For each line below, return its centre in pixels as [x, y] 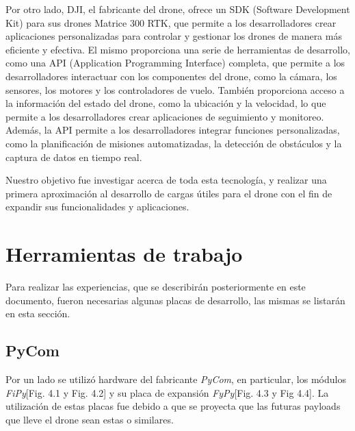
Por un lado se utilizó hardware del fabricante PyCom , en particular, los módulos [176, 379]
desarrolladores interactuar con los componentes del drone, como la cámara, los [171, 76]
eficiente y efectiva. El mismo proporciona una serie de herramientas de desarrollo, [178, 49]
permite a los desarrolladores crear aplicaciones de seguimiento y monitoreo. [165, 116]
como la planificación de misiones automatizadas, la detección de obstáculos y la [174, 143]
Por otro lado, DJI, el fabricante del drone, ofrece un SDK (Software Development [178, 9]
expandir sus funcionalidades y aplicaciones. [97, 207]
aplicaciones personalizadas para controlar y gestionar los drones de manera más [174, 36]
